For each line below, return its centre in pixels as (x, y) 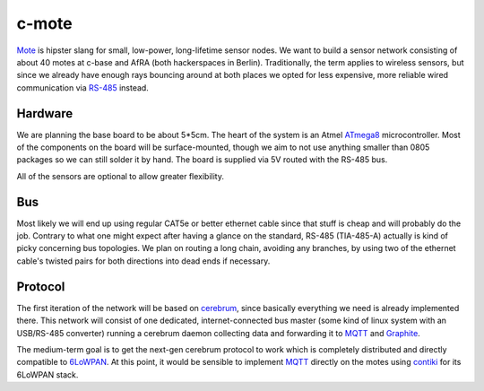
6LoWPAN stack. (48, 374)
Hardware (45, 113)
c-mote (44, 23)
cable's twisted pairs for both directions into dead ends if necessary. (143, 261)
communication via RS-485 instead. (83, 87)
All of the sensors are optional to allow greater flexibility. (120, 176)
